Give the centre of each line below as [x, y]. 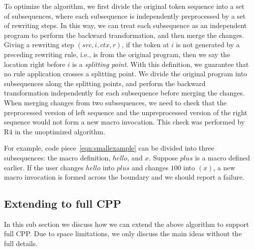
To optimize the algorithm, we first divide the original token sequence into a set [124, 6]
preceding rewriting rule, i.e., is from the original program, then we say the [117, 54]
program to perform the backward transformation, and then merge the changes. [124, 35]
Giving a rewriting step [39, 45]
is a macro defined [222, 157]
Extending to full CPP [63, 203]
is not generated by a [208, 45]
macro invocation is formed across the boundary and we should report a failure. [124, 177]
